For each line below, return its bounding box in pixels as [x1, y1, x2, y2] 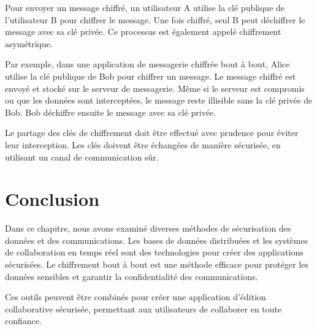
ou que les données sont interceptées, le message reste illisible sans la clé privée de [5, 94, 313, 107]
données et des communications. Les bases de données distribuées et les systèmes [5, 233, 308, 246]
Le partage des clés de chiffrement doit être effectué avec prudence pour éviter [5, 126, 299, 139]
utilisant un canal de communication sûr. [5, 150, 159, 163]
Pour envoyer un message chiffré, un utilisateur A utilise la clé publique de [5, 1, 285, 13]
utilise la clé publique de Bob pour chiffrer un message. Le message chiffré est [5, 69, 296, 82]
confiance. [5, 314, 42, 327]
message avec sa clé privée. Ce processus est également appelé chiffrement [5, 25, 281, 38]
